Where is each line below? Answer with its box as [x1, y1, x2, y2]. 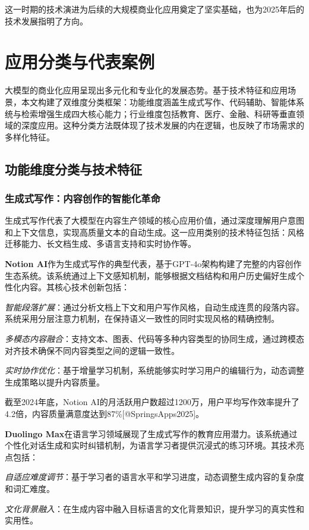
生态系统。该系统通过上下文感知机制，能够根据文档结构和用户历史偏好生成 [5, 269, 296, 281]
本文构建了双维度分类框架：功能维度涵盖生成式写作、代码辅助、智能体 [21, 95, 296, 108]
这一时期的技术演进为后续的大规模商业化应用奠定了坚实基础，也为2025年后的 [5, 3, 304, 15]
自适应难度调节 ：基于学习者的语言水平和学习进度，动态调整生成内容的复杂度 [5, 471, 304, 483]
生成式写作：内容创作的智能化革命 [5, 190, 160, 205]
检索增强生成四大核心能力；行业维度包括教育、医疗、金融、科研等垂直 [21, 107, 296, 120]
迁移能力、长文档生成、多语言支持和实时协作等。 [5, 237, 196, 250]
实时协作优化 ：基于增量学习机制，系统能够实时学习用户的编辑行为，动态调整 [5, 364, 304, 377]
